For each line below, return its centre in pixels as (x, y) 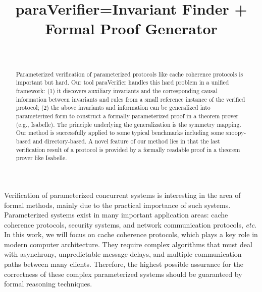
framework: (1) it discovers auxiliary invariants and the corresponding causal (117, 91)
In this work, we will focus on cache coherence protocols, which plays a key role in (131, 234)
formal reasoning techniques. (48, 284)
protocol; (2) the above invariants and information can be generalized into (113, 107)
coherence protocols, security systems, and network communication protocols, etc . (130, 224)
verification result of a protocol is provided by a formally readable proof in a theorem (128, 149)
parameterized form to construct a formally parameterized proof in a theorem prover (127, 116)
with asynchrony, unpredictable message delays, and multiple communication (123, 254)
